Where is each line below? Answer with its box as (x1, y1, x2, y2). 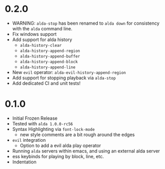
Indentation (12, 159, 36, 165)
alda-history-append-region (20, 48, 80, 53)
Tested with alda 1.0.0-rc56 (12, 120, 73, 126)
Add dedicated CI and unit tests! (12, 80, 81, 86)
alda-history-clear (20, 43, 62, 48)
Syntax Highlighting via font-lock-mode (12, 126, 95, 132)
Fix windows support (12, 31, 57, 37)
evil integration (12, 137, 46, 143)
